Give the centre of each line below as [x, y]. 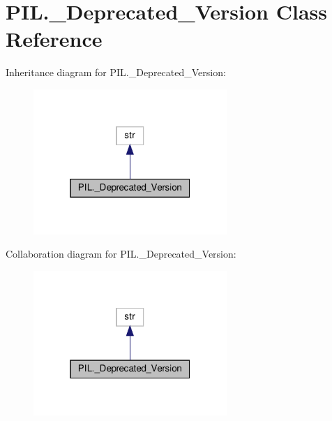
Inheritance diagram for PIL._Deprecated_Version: [116, 72]
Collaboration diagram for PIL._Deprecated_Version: [121, 254]
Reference [54, 39]
